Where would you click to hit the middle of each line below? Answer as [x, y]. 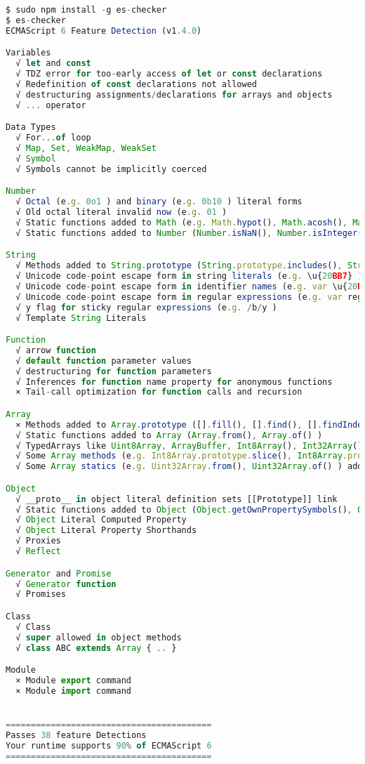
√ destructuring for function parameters [114, 371]
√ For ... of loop [53, 138]
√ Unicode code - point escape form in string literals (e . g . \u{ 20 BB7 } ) [189, 276]
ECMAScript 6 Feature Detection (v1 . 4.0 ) [104, 31]
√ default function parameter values [104, 361]
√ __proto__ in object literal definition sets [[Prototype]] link [177, 499]
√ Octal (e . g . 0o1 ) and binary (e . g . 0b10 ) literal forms [159, 202]
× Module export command [73, 680]
